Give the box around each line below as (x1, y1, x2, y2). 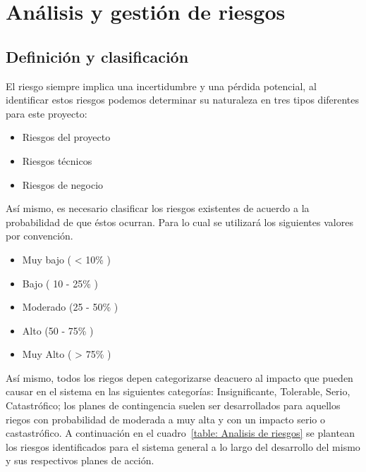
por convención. (6, 228, 73, 243)
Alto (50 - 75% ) (22, 323, 94, 337)
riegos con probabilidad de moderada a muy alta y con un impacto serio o (6, 411, 325, 426)
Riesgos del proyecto (22, 130, 111, 144)
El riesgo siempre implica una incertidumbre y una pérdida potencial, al (6, 78, 317, 93)
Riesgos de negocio (22, 177, 104, 192)
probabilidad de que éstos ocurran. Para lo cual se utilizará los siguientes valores (6, 214, 353, 229)
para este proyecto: (6, 106, 87, 120)
